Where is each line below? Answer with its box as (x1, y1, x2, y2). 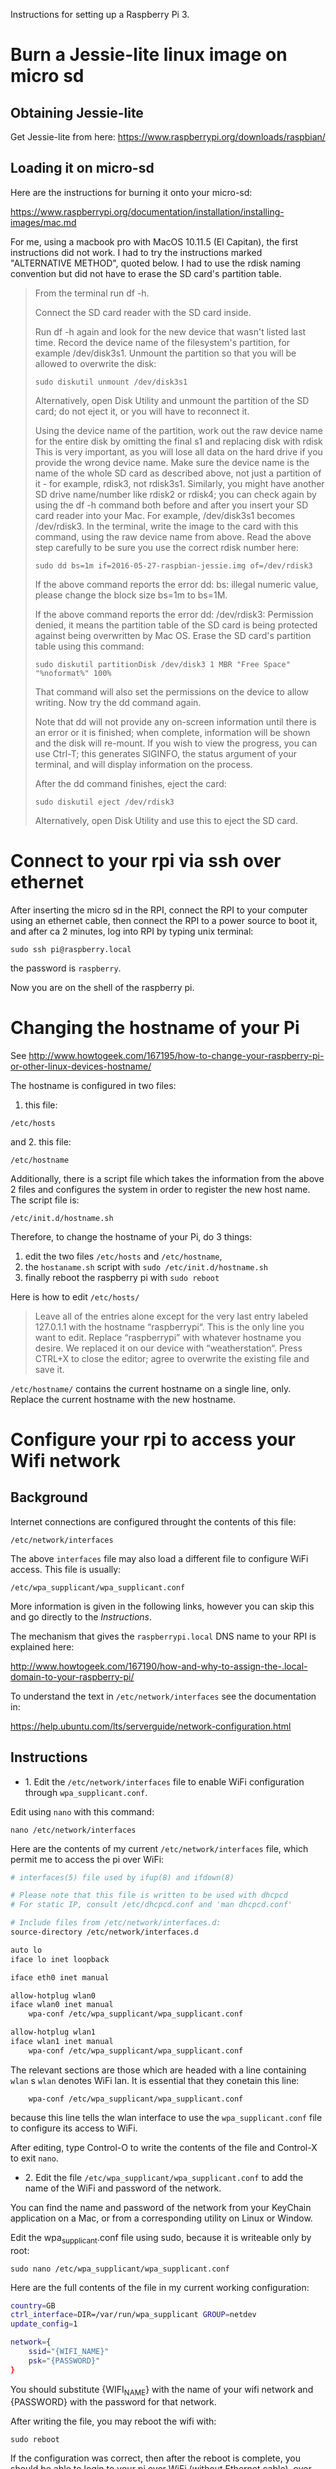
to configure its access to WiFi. (10, 2122, 138, 2134)
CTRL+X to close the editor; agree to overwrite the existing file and (34, 1352, 310, 1364)
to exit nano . (10, 2152, 59, 2164)
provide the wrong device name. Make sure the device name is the (34, 456, 310, 468)
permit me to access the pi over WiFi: (10, 1853, 165, 1865)
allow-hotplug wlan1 (10, 2027, 97, 2038)
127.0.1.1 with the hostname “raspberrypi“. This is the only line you (34, 1320, 305, 1333)
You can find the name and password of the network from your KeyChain (10, 2201, 312, 2213)
